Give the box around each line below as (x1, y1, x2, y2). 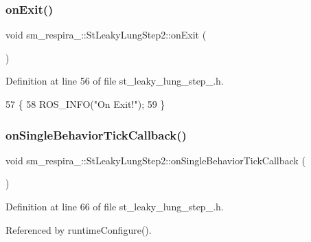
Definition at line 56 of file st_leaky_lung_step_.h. (5, 74, 224, 88)
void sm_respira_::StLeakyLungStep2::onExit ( (5, 27, 207, 42)
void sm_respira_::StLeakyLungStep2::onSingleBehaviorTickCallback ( (5, 153, 306, 167)
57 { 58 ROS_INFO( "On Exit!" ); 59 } (5, 97, 165, 111)
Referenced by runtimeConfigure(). (5, 222, 152, 236)
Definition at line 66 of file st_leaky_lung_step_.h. (5, 199, 224, 213)
